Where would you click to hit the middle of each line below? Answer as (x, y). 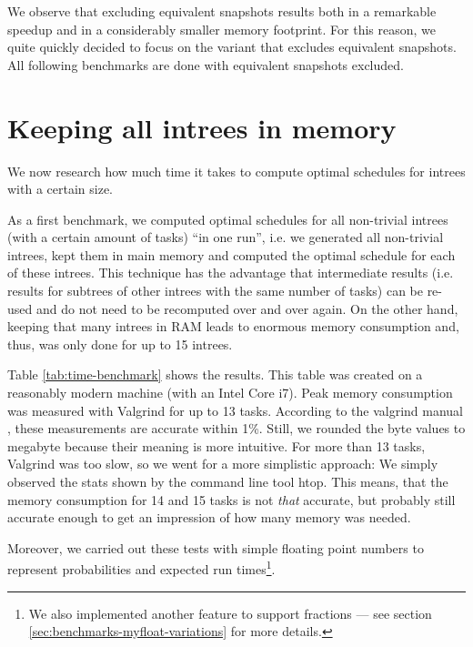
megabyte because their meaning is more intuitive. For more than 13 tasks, (216, 445)
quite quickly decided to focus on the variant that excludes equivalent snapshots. (232, 47)
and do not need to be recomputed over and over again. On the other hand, (247, 308)
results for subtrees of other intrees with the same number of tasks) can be (215, 291)
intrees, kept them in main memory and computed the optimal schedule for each (231, 254)
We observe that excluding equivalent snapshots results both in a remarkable (222, 11)
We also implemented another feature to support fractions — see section (230, 613)
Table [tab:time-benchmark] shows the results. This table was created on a (215, 374)
